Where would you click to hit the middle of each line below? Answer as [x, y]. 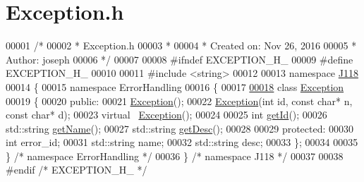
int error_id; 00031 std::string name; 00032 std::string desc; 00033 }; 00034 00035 [182, 142]
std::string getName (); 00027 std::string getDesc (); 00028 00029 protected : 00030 [180, 128]
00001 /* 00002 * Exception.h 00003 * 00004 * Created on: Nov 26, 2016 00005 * [181, 45]
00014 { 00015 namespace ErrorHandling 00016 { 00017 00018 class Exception [175, 86]
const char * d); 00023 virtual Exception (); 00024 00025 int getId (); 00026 [166, 115]
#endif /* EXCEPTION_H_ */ [77, 170]
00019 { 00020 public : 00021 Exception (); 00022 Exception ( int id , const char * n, [179, 101]
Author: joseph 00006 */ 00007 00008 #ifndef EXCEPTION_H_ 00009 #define [180, 59]
